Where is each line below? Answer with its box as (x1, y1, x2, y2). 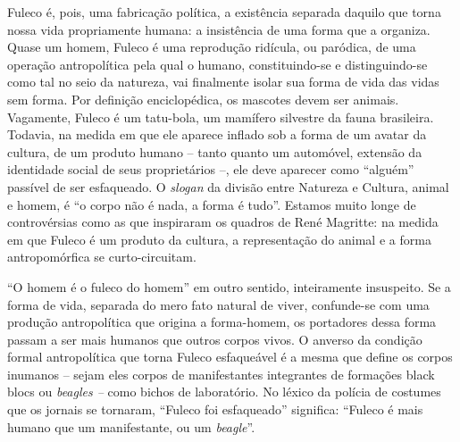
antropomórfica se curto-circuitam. (7, 247, 197, 266)
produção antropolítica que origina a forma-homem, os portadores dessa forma (7, 313, 437, 331)
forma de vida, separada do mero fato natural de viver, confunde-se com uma (7, 295, 430, 313)
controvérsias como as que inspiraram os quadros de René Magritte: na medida (7, 213, 439, 231)
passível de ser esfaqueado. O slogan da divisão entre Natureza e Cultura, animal (7, 177, 449, 196)
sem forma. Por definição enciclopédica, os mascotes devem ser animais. (7, 89, 399, 108)
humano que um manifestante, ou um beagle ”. (7, 417, 255, 436)
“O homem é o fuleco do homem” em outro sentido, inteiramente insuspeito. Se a (7, 277, 451, 296)
